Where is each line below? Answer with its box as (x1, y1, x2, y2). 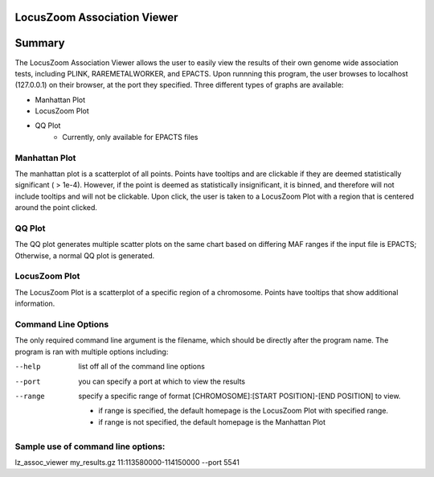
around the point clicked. (14, 203, 98, 212)
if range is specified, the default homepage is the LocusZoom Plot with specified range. (98, 406, 389, 416)
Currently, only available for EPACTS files (62, 132, 199, 142)
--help (14, 362, 41, 372)
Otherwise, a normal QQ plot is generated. (14, 250, 155, 261)
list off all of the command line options (78, 362, 205, 372)
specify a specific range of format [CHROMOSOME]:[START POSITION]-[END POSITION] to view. (78, 391, 401, 401)
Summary (14, 36, 65, 50)
